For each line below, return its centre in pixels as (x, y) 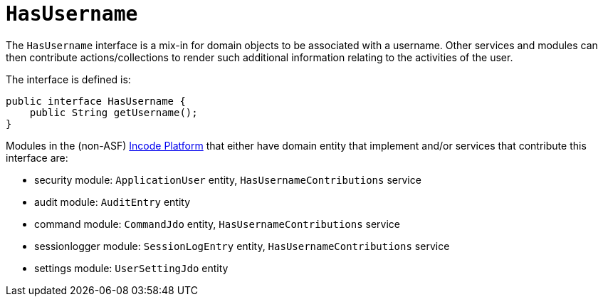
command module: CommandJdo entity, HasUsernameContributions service (217, 224)
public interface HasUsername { (96, 101)
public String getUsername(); (114, 112)
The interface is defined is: (68, 79)
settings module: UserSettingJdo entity (131, 268)
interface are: (37, 157)
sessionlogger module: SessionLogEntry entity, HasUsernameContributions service (242, 246)
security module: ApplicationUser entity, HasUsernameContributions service (228, 179)
